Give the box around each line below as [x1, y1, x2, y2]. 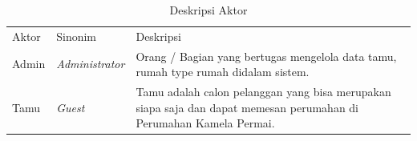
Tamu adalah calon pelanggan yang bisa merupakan [136, 83, 391, 100]
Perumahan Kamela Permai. [136, 115, 275, 131]
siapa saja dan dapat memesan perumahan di [136, 99, 359, 115]
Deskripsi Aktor [169, 2, 248, 18]
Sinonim [56, 27, 97, 44]
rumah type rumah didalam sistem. [136, 63, 310, 80]
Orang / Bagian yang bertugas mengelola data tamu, [136, 47, 397, 64]
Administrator [56, 55, 125, 72]
